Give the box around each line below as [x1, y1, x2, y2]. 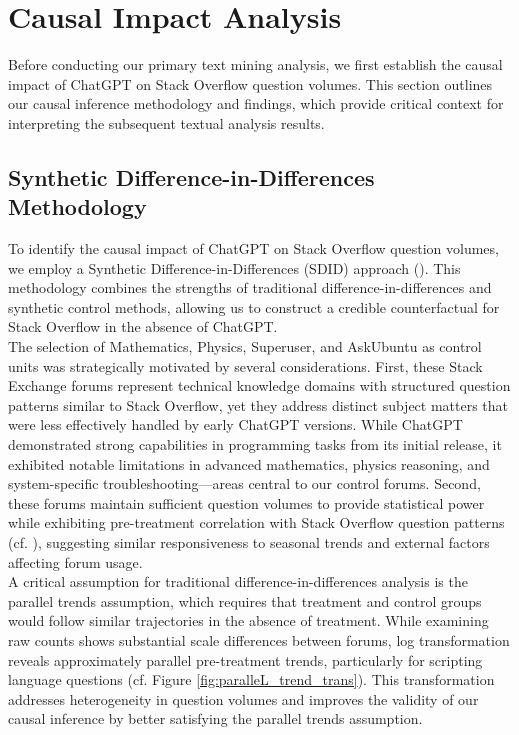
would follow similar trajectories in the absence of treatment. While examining [8, 610, 489, 631]
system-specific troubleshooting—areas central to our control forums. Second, [8, 473, 481, 494]
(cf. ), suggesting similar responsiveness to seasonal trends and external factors [8, 532, 490, 552]
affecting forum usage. [8, 551, 143, 572]
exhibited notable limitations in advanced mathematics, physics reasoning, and [8, 453, 490, 474]
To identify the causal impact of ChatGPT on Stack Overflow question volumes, [8, 238, 499, 259]
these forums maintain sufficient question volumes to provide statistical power [8, 492, 485, 513]
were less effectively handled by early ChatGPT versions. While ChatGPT [8, 414, 463, 435]
